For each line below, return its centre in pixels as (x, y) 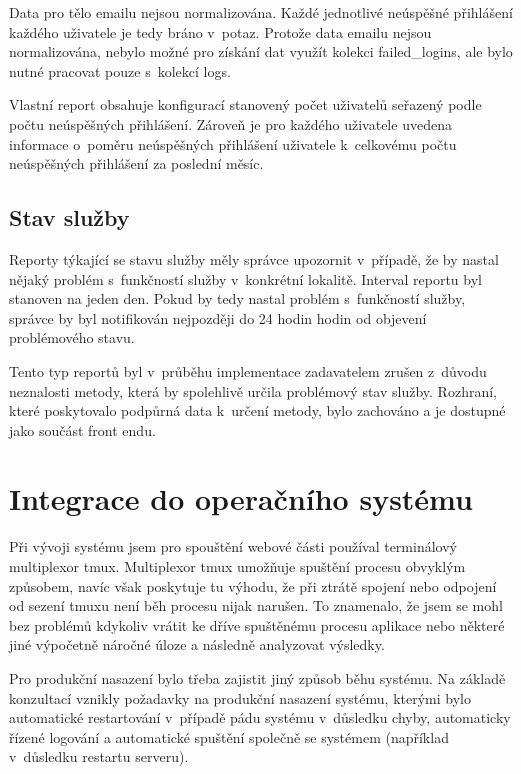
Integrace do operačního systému (241, 498)
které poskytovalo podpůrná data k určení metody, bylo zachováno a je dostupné (257, 410)
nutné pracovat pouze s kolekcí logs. (120, 70)
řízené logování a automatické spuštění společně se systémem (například (229, 736)
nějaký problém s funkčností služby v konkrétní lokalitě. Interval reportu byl (245, 278)
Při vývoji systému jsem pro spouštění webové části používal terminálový (233, 546)
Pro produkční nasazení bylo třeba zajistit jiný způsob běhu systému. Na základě (257, 677)
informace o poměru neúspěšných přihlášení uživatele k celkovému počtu (233, 143)
